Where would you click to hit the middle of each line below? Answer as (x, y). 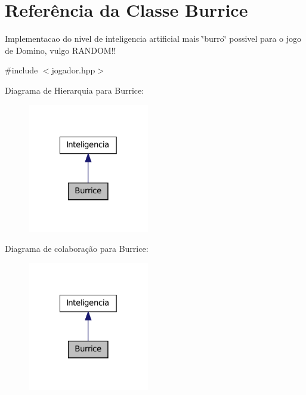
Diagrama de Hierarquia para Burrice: (75, 90)
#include (21, 70)
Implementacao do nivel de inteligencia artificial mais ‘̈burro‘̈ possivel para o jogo (153, 38)
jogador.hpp (73, 70)
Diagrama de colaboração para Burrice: (77, 249)
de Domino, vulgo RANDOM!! (61, 50)
